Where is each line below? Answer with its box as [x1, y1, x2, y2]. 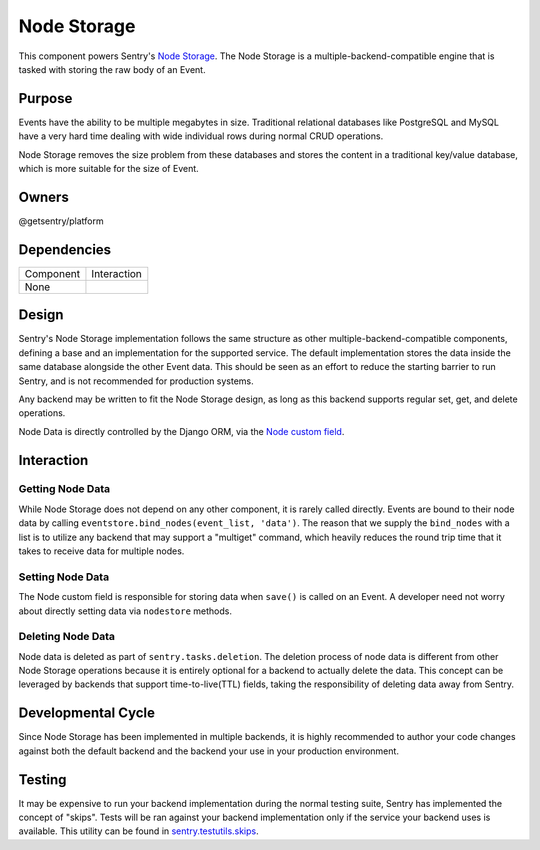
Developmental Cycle [18, 705, 155, 722]
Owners [18, 188, 69, 205]
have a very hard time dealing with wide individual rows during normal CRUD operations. [18, 130, 384, 142]
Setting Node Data [18, 570, 110, 584]
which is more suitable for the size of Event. [18, 163, 199, 175]
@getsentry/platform [18, 215, 104, 227]
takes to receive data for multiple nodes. [18, 545, 185, 557]
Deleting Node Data [18, 630, 115, 644]
